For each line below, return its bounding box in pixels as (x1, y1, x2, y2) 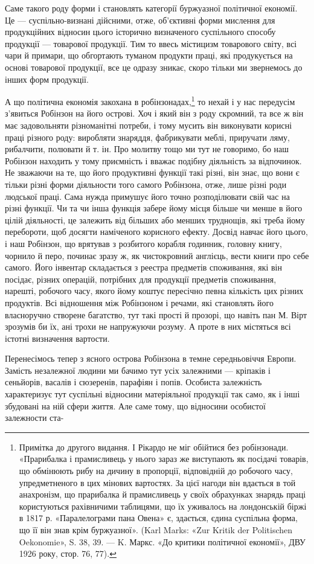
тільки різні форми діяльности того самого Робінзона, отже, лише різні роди (5, 178, 287, 190)
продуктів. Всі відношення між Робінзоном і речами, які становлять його (5, 296, 274, 309)
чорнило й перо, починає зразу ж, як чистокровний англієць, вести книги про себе (5, 249, 309, 261)
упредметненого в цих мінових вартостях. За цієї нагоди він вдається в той (19, 476, 296, 489)
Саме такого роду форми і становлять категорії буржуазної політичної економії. (5, 2, 298, 14)
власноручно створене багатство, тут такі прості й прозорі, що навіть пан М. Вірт (5, 308, 307, 321)
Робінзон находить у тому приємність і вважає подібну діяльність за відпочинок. (5, 154, 302, 167)
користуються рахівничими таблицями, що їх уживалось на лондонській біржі (19, 499, 307, 512)
